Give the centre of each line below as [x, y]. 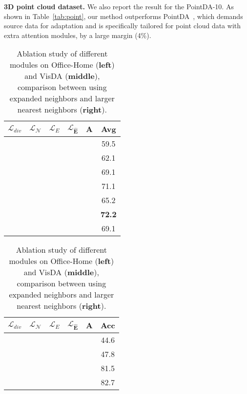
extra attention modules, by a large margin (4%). [78, 35]
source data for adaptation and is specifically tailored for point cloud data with [123, 26]
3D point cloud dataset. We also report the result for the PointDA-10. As [119, 6]
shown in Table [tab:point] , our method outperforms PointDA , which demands [123, 16]
